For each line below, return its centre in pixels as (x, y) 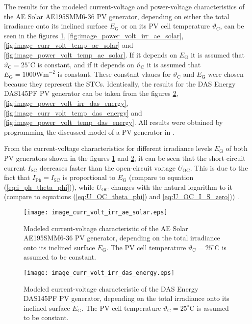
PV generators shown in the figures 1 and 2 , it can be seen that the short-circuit (125, 158)
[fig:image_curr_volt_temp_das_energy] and (73, 112)
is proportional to (89, 177)
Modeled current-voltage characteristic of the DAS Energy (111, 288)
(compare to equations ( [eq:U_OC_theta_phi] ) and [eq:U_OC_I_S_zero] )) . (122, 196)
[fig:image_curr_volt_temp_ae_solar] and (69, 45)
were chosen (226, 74)
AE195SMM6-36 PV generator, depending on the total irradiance (122, 238)
